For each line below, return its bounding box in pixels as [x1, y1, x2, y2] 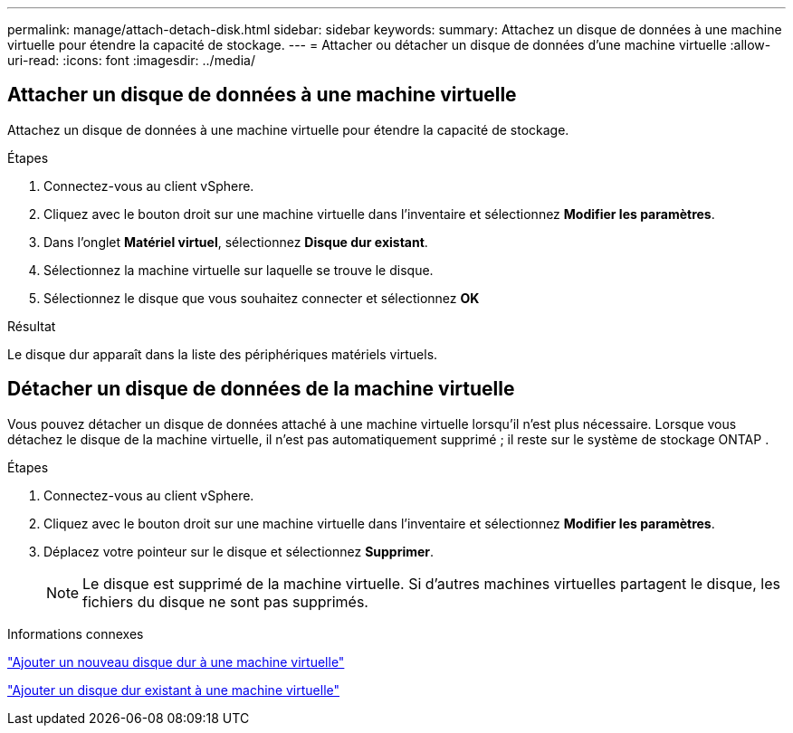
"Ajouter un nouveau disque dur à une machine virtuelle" [7, 653, 345, 670]
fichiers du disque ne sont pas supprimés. [82, 592, 368, 611]
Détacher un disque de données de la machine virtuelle [7, 377, 515, 401]
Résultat [7, 318, 56, 334]
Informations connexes [7, 625, 144, 642]
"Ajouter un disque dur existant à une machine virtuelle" [7, 681, 340, 698]
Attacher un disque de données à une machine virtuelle [7, 83, 517, 107]
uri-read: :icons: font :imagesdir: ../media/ [7, 52, 255, 68]
